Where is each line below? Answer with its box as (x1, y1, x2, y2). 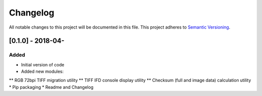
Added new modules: (21, 68, 64, 75)
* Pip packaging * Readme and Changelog (9, 84, 94, 90)
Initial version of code (21, 62, 65, 67)
